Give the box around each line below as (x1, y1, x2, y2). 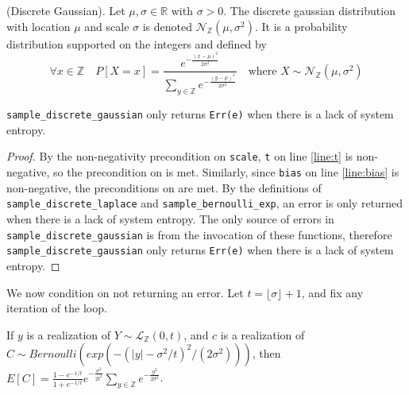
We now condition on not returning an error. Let (6, 284, 244, 300)
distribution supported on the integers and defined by (6, 35, 267, 52)
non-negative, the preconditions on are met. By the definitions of (6, 179, 322, 196)
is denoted (142, 17, 193, 34)
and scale (84, 17, 129, 34)
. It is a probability (254, 17, 348, 34)
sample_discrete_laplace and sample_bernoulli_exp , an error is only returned (6, 195, 403, 211)
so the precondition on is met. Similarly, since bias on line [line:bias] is (53, 164, 399, 180)
